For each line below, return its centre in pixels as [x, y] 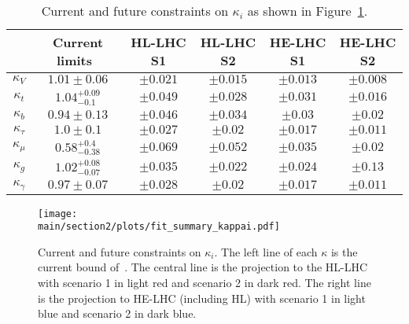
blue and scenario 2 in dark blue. [117, 313]
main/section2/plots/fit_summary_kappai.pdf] [159, 227]
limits [74, 60]
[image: [58, 214]
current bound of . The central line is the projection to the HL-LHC [203, 267]
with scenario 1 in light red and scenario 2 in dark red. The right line [204, 283]
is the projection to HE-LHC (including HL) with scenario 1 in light [202, 298]
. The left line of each [266, 251]
